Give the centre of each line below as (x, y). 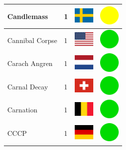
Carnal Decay (28, 86)
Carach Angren (30, 63)
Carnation (22, 110)
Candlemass (28, 16)
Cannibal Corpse (32, 40)
